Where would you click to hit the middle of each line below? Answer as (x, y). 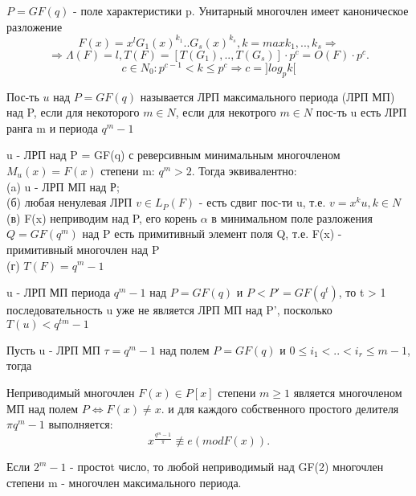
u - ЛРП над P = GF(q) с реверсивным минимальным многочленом (173, 155)
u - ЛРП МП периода (59, 292)
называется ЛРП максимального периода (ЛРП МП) (267, 96)
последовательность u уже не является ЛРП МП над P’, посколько (169, 310)
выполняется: (81, 424)
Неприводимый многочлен (71, 392)
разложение (35, 26)
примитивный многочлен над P (83, 249)
